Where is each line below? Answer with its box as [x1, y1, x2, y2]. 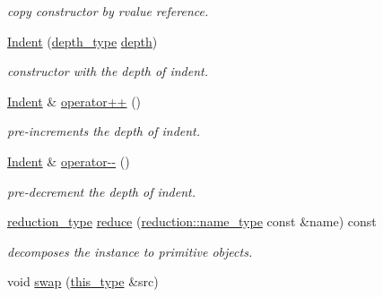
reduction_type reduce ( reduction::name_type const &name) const [7, 212, 377, 231]
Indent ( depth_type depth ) [7, 31, 158, 50]
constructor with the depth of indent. [7, 62, 208, 81]
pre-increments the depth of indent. [7, 122, 201, 140]
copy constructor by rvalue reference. [7, 2, 209, 20]
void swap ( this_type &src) [7, 272, 159, 291]
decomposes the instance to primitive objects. [7, 242, 253, 260]
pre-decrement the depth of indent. [7, 182, 196, 200]
